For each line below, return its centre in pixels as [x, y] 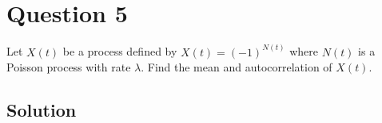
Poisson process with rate [69, 67]
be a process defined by [120, 51]
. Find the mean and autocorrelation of [237, 67]
